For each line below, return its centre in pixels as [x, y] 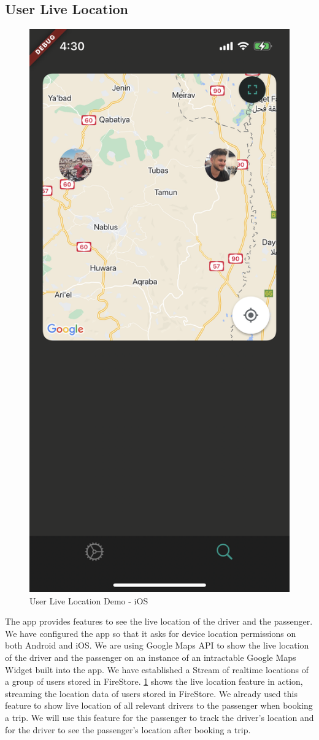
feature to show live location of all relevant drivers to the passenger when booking [159, 705]
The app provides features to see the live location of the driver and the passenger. [159, 621]
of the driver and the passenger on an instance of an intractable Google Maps [151, 657]
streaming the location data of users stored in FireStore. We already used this [151, 693]
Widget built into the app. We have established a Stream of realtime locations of [157, 669]
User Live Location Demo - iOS [89, 600]
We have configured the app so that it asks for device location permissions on [151, 633]
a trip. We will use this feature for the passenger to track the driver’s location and [159, 718]
